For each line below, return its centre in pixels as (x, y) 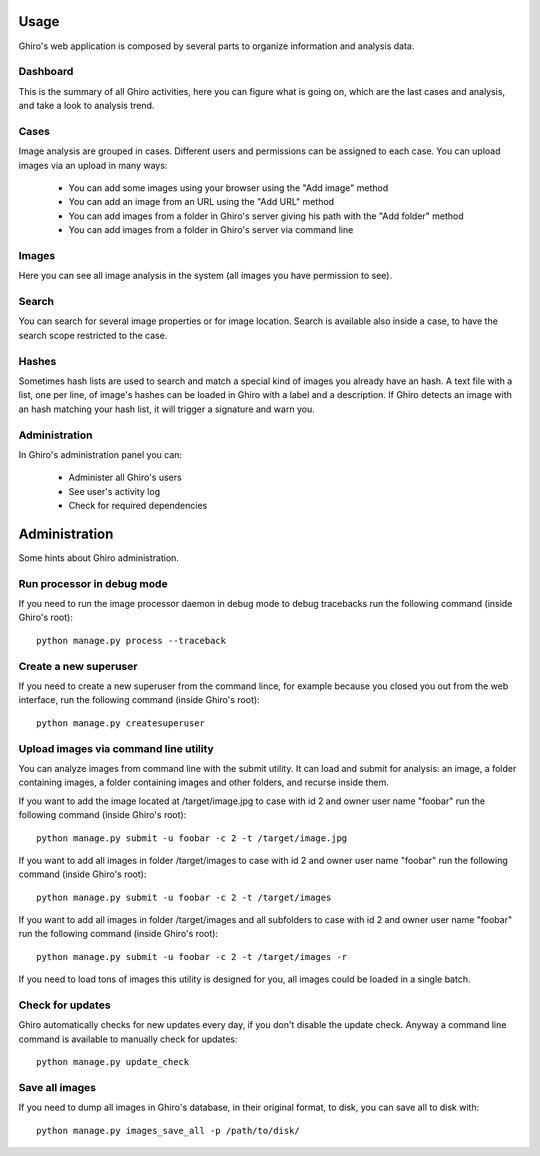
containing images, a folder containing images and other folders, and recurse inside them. (204, 782)
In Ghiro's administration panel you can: (100, 454)
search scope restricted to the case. (93, 335)
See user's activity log (114, 491)
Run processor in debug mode (93, 583)
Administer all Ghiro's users (125, 477)
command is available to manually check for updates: (128, 1039)
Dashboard (46, 72)
